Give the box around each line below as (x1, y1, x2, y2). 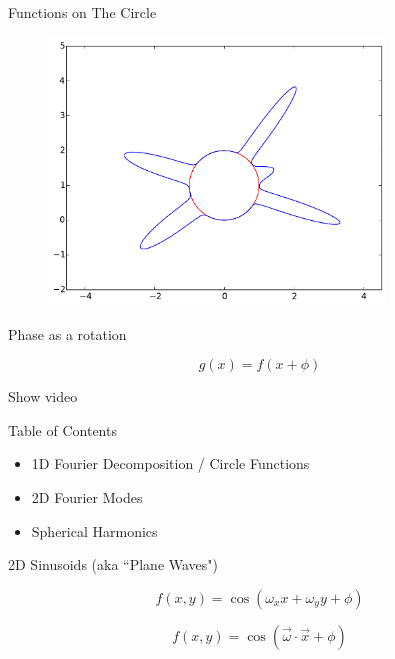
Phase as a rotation (8, 323, 127, 344)
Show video (8, 386, 78, 407)
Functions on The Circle (8, 2, 157, 22)
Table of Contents (8, 419, 117, 440)
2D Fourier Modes (31, 486, 143, 507)
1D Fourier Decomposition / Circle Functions (31, 453, 310, 474)
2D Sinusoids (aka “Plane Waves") (8, 554, 219, 575)
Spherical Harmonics (31, 520, 158, 541)
